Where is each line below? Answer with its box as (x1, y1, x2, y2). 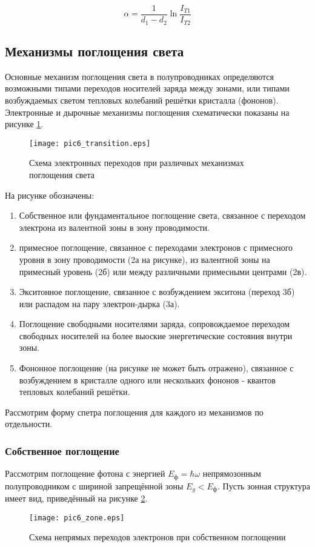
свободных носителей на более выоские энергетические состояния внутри (19, 329, 293, 342)
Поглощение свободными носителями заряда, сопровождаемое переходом (19, 317, 290, 330)
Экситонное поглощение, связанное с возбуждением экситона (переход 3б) (19, 285, 295, 298)
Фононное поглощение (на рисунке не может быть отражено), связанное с (19, 362, 294, 374)
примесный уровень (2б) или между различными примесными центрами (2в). (19, 265, 307, 277)
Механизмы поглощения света (5, 41, 184, 60)
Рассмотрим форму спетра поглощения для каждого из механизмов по (5, 405, 264, 418)
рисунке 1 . (5, 118, 44, 130)
